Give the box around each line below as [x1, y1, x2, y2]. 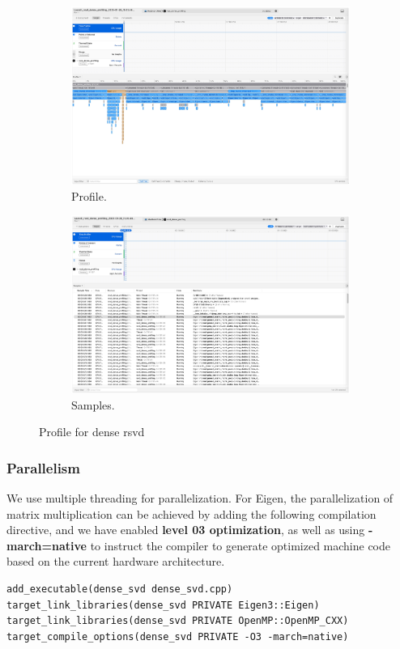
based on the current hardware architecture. [6, 553, 225, 570]
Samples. [71, 396, 115, 413]
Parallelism [6, 457, 80, 477]
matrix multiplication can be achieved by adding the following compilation [6, 505, 377, 522]
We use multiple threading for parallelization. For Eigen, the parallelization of [6, 490, 394, 506]
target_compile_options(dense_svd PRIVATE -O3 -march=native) [6, 630, 349, 643]
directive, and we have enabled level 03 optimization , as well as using [6, 521, 365, 538]
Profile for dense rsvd [39, 423, 145, 440]
